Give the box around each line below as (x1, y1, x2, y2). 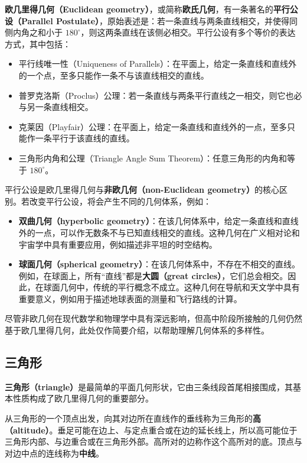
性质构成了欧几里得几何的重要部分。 (12, 392, 153, 404)
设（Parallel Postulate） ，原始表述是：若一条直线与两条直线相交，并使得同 (5, 14, 298, 27)
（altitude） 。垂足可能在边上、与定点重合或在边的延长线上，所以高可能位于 (5, 423, 298, 436)
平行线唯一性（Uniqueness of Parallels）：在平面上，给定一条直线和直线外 (18, 57, 297, 70)
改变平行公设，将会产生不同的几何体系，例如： (29, 195, 211, 207)
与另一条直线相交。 (18, 101, 93, 113)
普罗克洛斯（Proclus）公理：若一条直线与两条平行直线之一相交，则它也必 (18, 89, 302, 101)
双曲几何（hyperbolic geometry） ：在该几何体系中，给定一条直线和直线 (18, 215, 299, 227)
